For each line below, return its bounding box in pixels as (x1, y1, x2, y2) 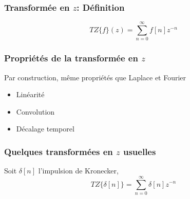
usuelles (123, 145, 156, 158)
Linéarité (16, 89, 45, 100)
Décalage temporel (16, 123, 74, 134)
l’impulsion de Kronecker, (38, 165, 119, 176)
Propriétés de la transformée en (4, 52, 138, 64)
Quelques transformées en (4, 145, 113, 158)
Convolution (16, 106, 55, 117)
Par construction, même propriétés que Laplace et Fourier (4, 72, 186, 82)
